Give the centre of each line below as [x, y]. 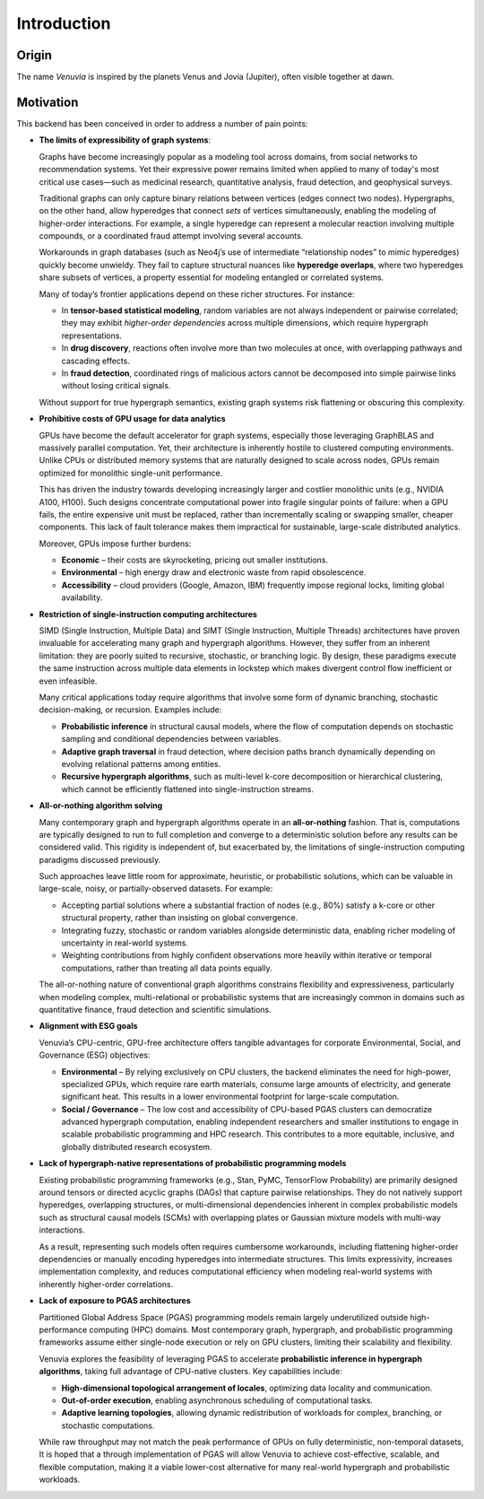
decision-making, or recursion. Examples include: [130, 710]
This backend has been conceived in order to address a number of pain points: [162, 123]
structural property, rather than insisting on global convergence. [180, 918]
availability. [82, 597]
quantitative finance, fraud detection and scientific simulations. [156, 1009]
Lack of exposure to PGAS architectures [115, 1301]
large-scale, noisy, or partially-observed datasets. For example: [156, 889]
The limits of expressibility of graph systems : [125, 140]
